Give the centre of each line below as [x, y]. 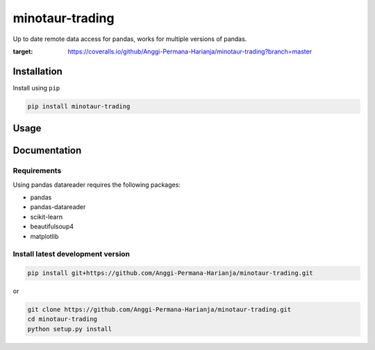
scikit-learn [46, 217]
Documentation [47, 150]
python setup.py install [70, 329]
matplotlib [44, 236]
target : [23, 51]
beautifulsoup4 [52, 226]
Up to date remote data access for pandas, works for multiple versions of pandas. [130, 39]
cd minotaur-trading [62, 319]
